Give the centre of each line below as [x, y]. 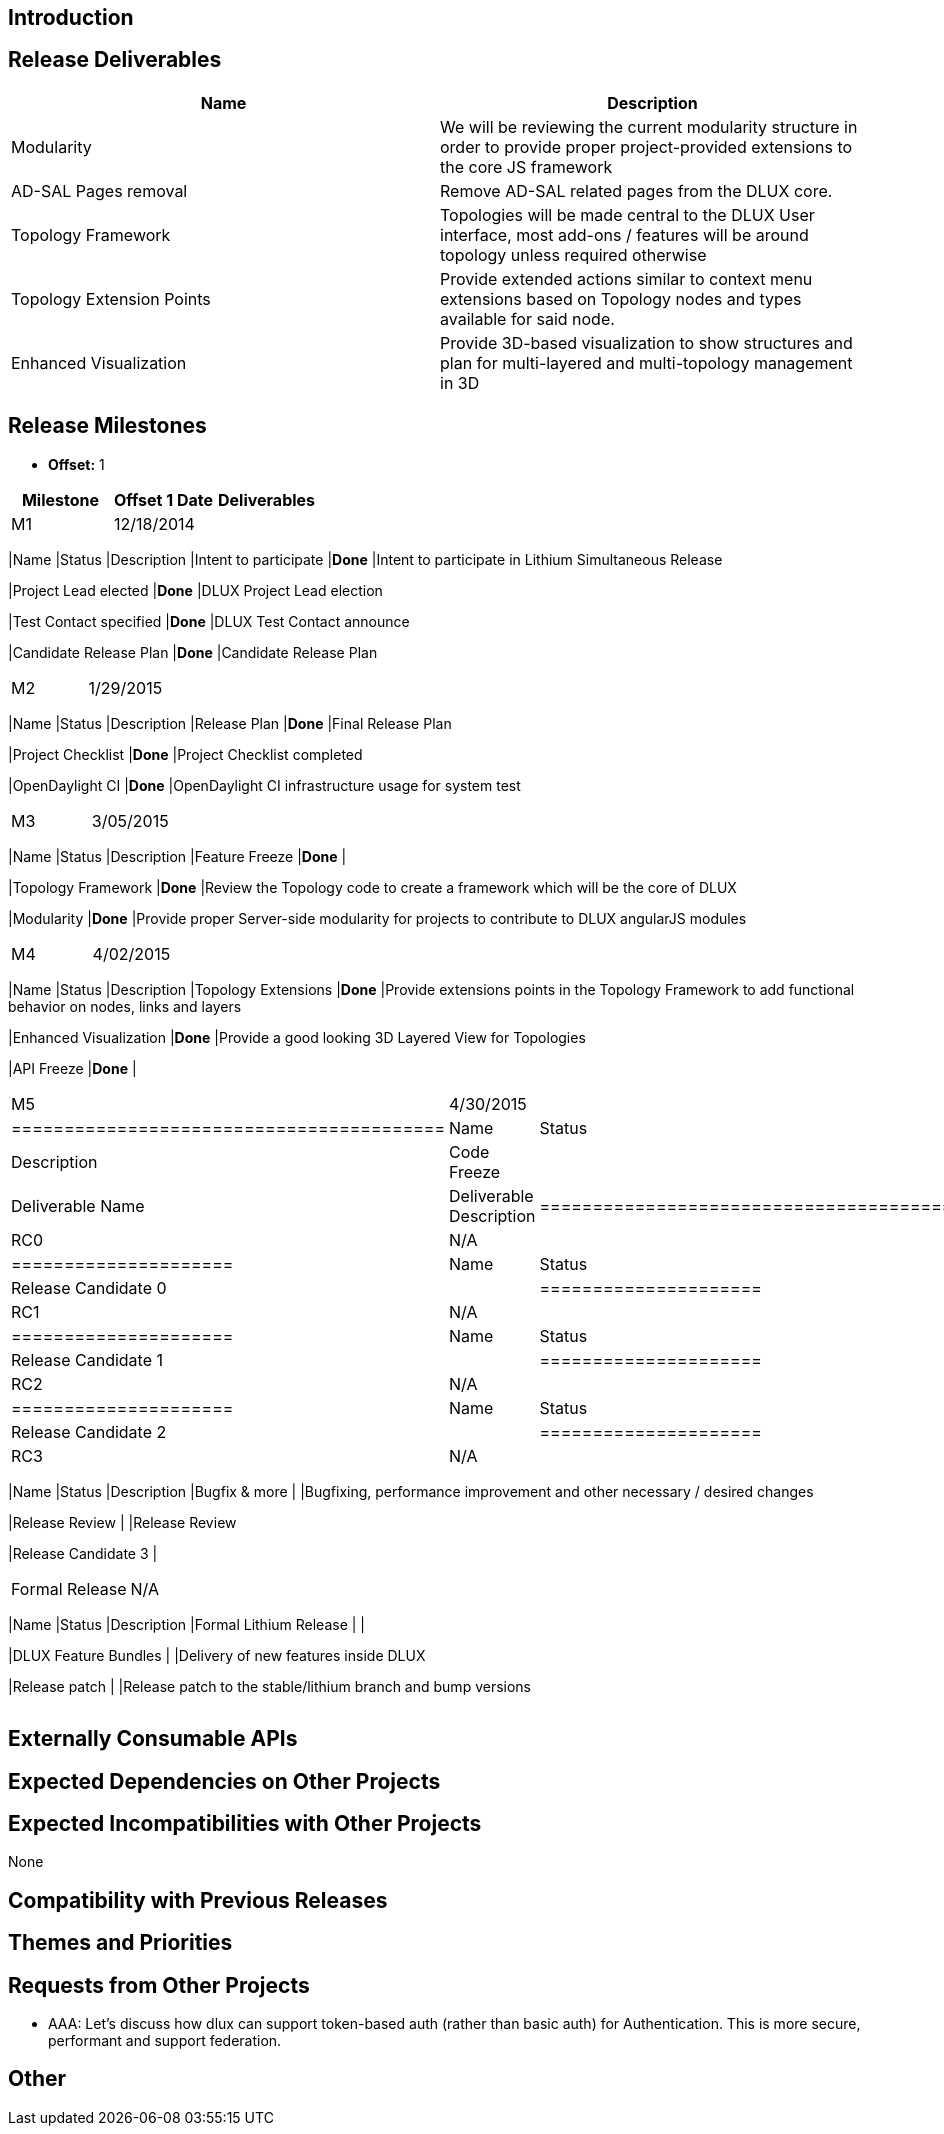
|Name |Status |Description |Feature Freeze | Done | [177, 856]
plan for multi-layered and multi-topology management [646, 362]
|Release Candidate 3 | [83, 1553]
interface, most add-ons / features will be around [624, 234]
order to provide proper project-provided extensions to [646, 146]
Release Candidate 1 [87, 1359]
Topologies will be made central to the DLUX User [627, 214]
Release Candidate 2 [89, 1431]
